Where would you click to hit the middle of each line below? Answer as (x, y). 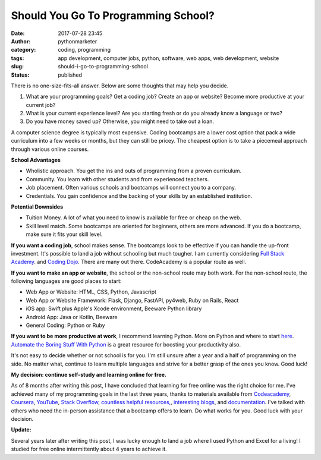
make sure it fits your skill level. (64, 234)
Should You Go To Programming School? (113, 15)
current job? (41, 105)
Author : (21, 41)
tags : (18, 58)
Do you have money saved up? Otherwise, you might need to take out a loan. (120, 121)
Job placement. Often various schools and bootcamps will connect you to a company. (131, 188)
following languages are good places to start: (66, 281)
